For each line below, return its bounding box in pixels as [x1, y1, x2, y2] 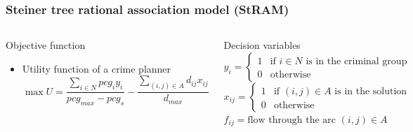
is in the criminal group [306, 56, 407, 66]
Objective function [6, 38, 86, 52]
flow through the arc [247, 115, 336, 125]
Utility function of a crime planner [22, 61, 171, 75]
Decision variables [223, 38, 301, 52]
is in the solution [334, 86, 407, 96]
